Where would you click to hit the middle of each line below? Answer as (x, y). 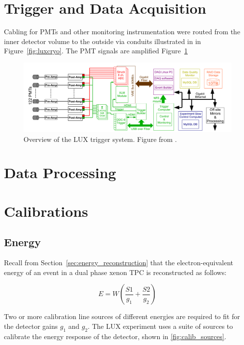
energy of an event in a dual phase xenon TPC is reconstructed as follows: (115, 272)
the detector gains (31, 326)
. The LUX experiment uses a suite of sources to (160, 326)
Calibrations (46, 211)
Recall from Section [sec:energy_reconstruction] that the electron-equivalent (119, 263)
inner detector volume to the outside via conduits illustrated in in (103, 41)
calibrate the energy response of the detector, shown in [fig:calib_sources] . (115, 336)
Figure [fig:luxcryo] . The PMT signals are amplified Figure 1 (96, 51)
